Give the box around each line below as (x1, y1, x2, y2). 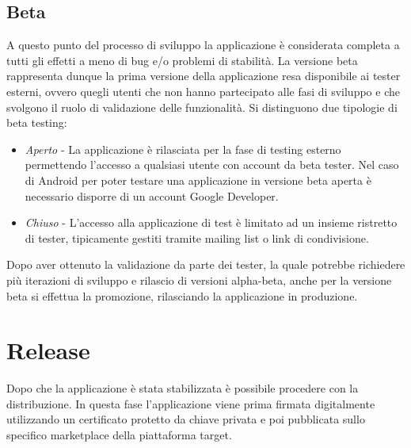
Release (6, 334, 90, 366)
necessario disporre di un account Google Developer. (25, 187, 279, 204)
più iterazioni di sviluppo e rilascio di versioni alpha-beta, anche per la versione (6, 271, 392, 288)
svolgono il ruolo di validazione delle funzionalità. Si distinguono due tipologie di (6, 98, 398, 115)
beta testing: (6, 114, 67, 131)
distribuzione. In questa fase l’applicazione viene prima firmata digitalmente (6, 395, 375, 412)
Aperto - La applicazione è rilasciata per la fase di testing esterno (25, 140, 341, 157)
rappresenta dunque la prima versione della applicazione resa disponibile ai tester (6, 67, 401, 84)
